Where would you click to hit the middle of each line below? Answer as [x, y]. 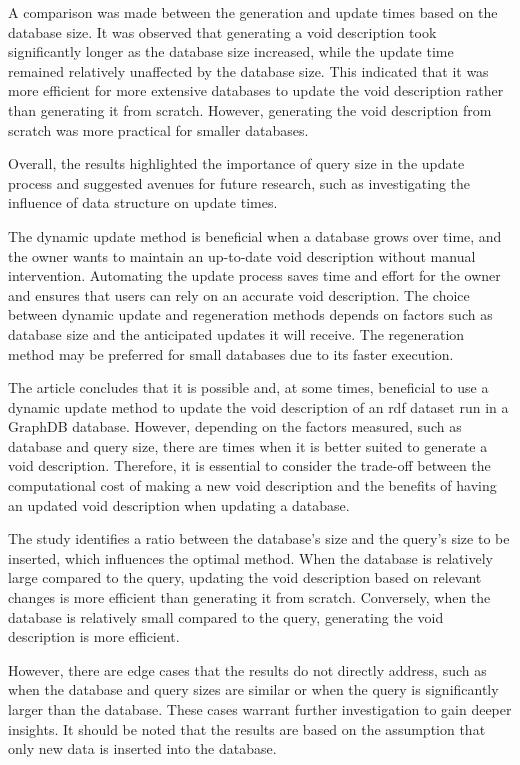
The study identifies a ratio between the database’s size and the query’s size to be [259, 538]
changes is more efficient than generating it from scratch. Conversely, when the [249, 597]
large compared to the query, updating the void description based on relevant [245, 577]
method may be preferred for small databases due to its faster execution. [231, 353]
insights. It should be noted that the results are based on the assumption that [247, 728]
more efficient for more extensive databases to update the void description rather [256, 90]
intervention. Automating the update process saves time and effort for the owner [254, 275]
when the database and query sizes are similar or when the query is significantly [253, 689]
